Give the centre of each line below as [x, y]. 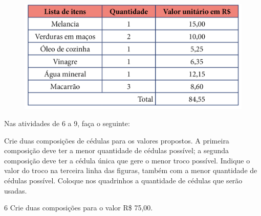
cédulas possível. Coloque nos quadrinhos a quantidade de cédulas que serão [123, 180]
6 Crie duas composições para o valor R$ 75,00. [79, 208]
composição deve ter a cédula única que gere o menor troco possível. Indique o [127, 160]
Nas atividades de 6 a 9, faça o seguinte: [67, 123]
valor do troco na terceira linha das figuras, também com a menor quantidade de [131, 170]
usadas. [16, 190]
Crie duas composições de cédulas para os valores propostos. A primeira [117, 140]
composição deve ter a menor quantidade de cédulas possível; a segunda [117, 150]
